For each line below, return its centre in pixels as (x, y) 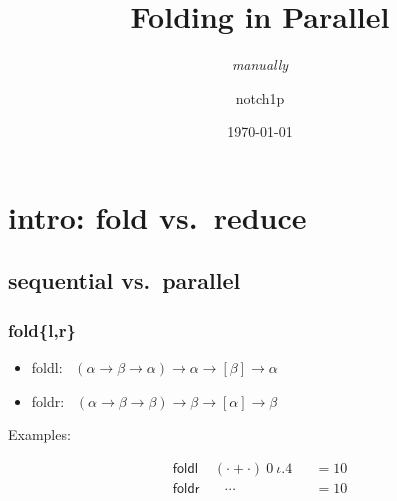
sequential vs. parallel (124, 280)
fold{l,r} (42, 329)
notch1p (260, 97)
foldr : (48, 400)
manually (260, 64)
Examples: (39, 434)
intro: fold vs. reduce (157, 216)
